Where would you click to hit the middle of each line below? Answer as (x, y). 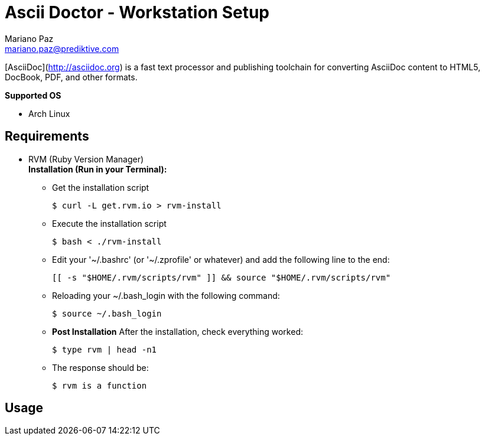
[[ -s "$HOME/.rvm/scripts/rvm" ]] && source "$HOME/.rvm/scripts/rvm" (222, 277)
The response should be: (100, 367)
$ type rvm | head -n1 (105, 349)
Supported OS (33, 95)
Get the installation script (101, 187)
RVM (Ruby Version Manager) (86, 159)
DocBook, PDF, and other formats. (71, 77)
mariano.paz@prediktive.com (62, 48)
